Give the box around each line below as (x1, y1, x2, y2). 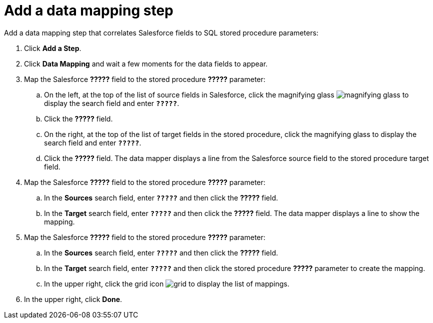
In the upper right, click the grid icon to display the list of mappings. (44, 279, 289, 288)
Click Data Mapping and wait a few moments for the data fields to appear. (24, 59, 268, 68)
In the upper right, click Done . (24, 294, 122, 303)
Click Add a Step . (24, 43, 81, 52)
